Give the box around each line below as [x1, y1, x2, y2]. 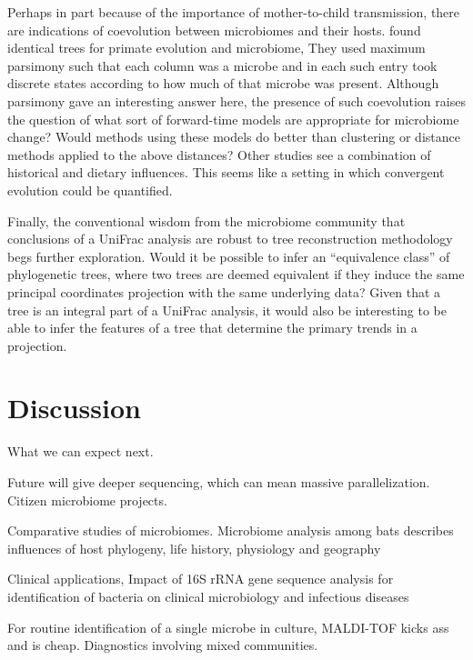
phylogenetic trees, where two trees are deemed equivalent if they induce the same [7, 265, 465, 284]
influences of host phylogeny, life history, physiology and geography [7, 538, 381, 557]
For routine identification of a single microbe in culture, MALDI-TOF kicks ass [7, 617, 449, 636]
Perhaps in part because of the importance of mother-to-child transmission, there [7, 3, 460, 21]
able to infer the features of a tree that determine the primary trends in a [7, 318, 418, 337]
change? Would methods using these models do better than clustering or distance [7, 127, 460, 146]
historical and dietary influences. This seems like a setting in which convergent [7, 163, 445, 182]
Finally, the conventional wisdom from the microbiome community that [7, 211, 406, 230]
